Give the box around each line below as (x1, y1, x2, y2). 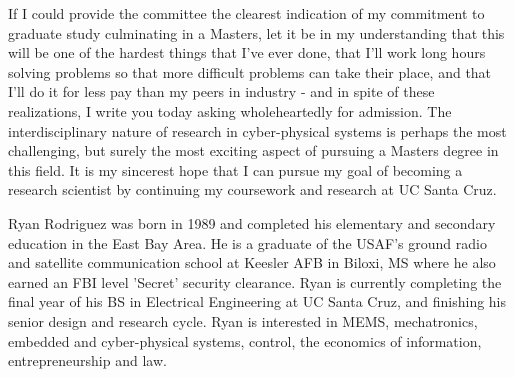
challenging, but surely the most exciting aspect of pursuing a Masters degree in (8, 140, 499, 161)
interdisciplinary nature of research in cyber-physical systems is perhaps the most (8, 120, 507, 141)
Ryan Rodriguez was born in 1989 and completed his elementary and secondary (8, 212, 496, 233)
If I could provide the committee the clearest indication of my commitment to (8, 3, 485, 23)
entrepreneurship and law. (8, 350, 167, 371)
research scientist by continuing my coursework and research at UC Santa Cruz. (8, 179, 497, 200)
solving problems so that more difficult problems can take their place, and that (8, 61, 492, 82)
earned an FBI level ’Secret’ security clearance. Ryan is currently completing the (8, 271, 502, 292)
